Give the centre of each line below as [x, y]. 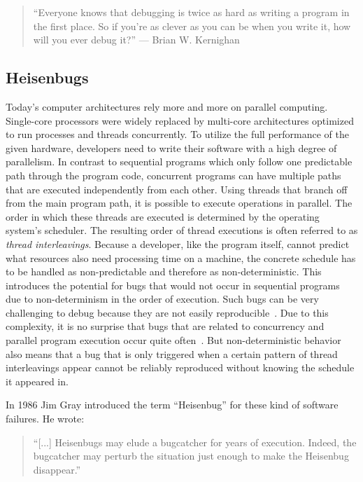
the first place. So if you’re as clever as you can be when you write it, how [192, 26]
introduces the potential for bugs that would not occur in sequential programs [173, 285]
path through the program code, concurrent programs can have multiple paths [173, 175]
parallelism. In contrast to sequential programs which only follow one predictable [179, 161]
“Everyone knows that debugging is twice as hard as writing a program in [191, 12]
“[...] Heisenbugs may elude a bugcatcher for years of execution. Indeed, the [195, 442]
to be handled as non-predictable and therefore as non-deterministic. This [164, 271]
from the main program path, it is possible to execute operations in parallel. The [179, 203]
